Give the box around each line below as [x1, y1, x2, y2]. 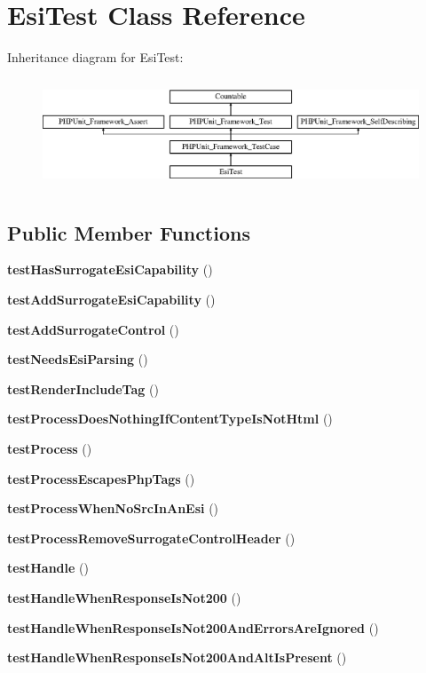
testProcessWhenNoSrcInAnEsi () [7, 499, 219, 518]
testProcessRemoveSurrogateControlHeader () [7, 528, 296, 547]
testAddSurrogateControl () [7, 320, 179, 338]
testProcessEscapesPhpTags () [7, 469, 195, 487]
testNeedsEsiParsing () [7, 350, 148, 368]
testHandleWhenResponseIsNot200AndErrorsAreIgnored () [7, 618, 379, 637]
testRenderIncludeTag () [7, 379, 159, 398]
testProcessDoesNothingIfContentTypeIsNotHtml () [7, 409, 333, 428]
